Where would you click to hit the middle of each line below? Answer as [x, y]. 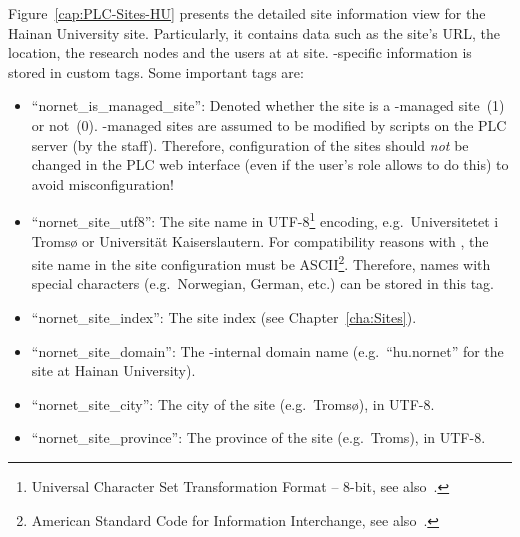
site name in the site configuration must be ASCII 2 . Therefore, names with [261, 262]
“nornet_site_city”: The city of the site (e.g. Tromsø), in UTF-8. [233, 403]
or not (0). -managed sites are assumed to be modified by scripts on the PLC [269, 124]
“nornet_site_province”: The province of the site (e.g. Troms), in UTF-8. [258, 437]
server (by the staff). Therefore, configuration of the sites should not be [250, 144]
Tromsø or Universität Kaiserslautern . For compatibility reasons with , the [260, 240]
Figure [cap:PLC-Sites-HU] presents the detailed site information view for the [247, 13]
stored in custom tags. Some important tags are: [156, 71]
